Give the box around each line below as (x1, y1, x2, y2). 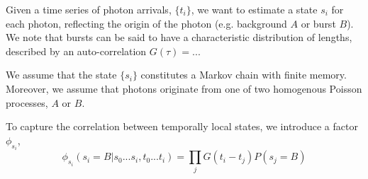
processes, (6, 95, 48, 110)
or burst (301, 16, 336, 30)
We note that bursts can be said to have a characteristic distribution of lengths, (6, 30, 352, 45)
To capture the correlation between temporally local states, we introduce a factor (6, 119, 358, 134)
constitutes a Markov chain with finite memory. (140, 67, 347, 82)
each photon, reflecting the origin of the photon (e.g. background (6, 16, 287, 30)
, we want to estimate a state (191, 2, 318, 16)
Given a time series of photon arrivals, (6, 2, 172, 16)
